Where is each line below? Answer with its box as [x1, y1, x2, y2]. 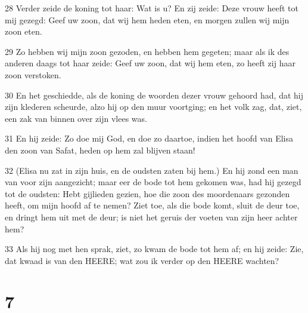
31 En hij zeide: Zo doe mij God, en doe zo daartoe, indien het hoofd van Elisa [5, 132, 294, 145]
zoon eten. [5, 25, 42, 38]
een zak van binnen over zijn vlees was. [5, 112, 147, 124]
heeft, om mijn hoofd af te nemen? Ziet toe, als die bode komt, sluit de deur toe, [5, 199, 300, 211]
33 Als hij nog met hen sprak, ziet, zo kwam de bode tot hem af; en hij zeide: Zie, [5, 243, 304, 255]
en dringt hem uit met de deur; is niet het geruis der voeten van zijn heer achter [5, 210, 298, 223]
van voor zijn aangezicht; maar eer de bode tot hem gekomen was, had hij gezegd [5, 176, 301, 188]
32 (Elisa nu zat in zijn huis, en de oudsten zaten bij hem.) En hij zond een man [5, 164, 298, 176]
